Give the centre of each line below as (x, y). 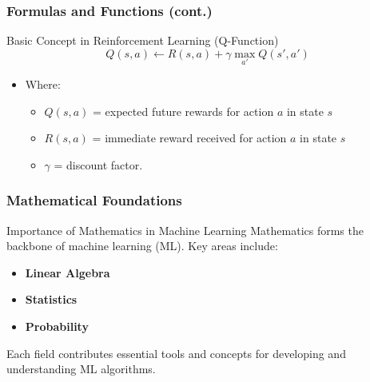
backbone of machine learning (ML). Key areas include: (142, 246)
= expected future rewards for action (183, 111)
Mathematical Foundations (94, 200)
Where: (43, 84)
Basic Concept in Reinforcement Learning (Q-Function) (143, 40)
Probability (57, 326)
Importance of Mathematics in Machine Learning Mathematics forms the (185, 230)
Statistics (51, 299)
